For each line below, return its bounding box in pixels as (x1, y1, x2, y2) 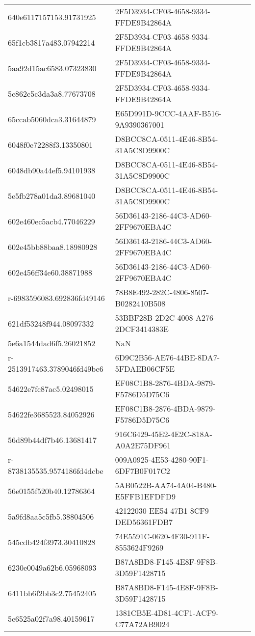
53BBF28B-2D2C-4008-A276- (115, 312, 216, 323)
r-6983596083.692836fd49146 (8, 292, 105, 304)
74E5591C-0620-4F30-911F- (115, 530, 210, 542)
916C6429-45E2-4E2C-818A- (115, 428, 212, 440)
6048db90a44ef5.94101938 (8, 164, 96, 176)
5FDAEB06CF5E (115, 363, 175, 374)
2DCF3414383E (115, 323, 169, 334)
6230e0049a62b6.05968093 (8, 561, 97, 573)
